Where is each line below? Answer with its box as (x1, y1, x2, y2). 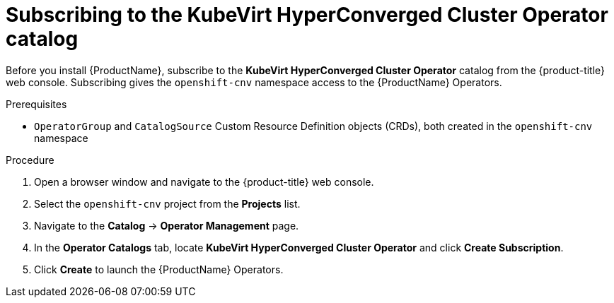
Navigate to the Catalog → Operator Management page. (34, 219, 299, 232)
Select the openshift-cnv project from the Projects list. (34, 197, 301, 210)
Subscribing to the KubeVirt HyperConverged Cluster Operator (6, 3, 608, 27)
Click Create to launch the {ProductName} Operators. (34, 263, 284, 275)
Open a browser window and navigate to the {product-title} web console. (34, 175, 374, 188)
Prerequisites (6, 97, 67, 110)
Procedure (6, 153, 54, 166)
